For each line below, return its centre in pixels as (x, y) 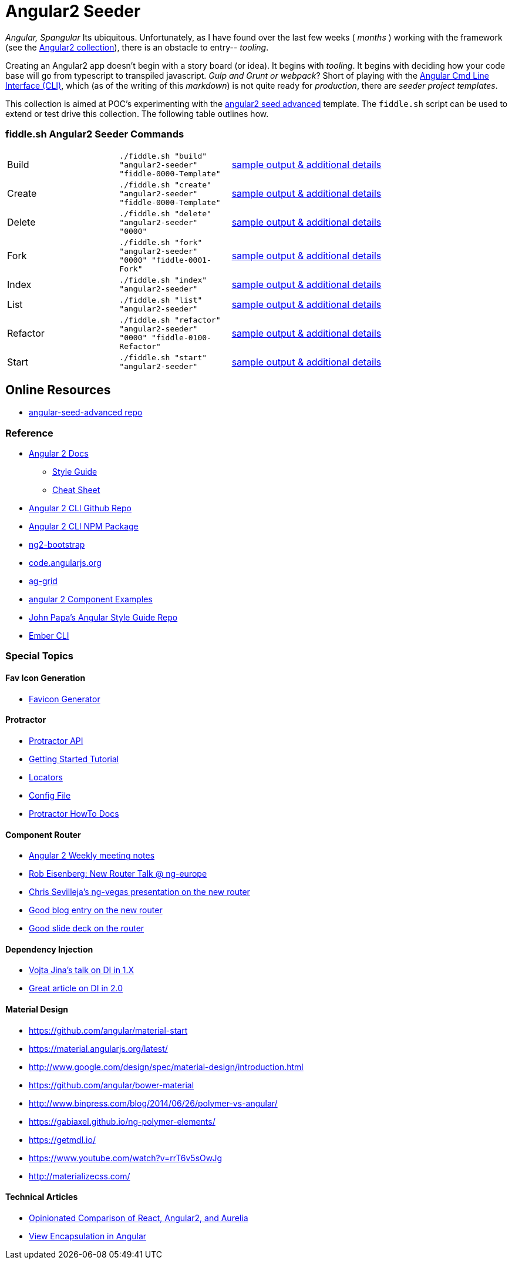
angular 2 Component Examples (91, 599)
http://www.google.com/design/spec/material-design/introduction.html (166, 1067)
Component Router (43, 834)
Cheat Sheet (76, 490)
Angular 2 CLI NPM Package (84, 527)
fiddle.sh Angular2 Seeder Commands (95, 134)
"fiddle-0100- (181, 337)
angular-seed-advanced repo (86, 413)
